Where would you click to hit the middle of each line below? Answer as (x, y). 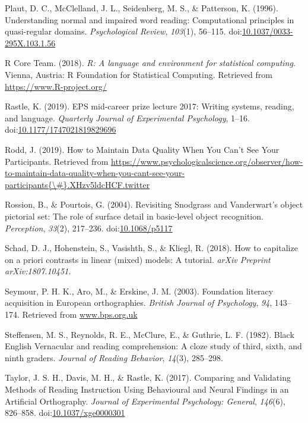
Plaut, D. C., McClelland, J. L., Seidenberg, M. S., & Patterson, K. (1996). (142, 8)
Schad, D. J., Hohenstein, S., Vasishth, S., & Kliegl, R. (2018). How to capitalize (151, 248)
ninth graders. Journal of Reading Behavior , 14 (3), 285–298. (114, 357)
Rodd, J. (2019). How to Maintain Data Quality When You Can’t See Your (142, 149)
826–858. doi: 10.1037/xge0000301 (65, 413)
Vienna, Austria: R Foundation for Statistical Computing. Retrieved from (139, 74)
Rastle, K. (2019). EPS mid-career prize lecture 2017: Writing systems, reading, (150, 106)
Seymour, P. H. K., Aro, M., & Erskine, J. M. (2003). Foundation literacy (139, 291)
